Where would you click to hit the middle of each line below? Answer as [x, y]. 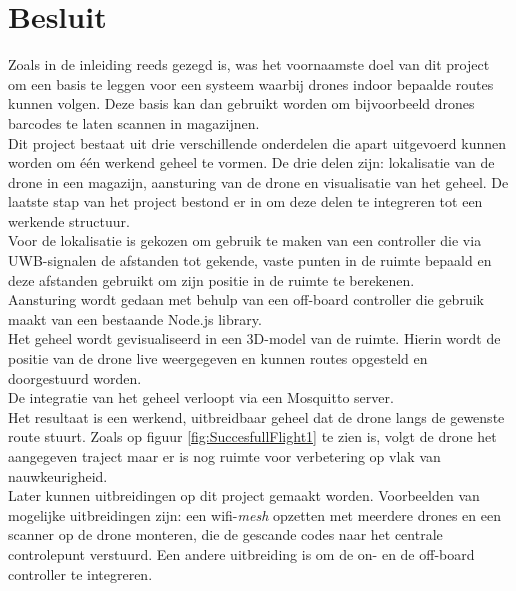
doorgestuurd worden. [75, 377]
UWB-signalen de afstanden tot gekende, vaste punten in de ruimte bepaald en [250, 260]
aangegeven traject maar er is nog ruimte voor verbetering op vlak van [224, 456]
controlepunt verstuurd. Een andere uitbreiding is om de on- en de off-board [241, 553]
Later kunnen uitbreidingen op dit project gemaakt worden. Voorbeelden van [244, 495]
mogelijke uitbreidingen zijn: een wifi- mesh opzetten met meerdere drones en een [254, 514]
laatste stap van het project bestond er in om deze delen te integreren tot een [245, 201]
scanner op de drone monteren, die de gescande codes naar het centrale [225, 534]
